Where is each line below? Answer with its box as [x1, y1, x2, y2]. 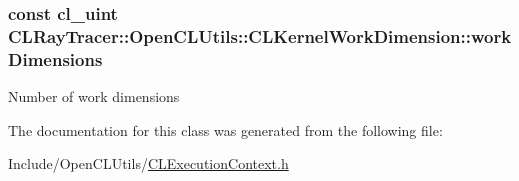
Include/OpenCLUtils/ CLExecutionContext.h [8, 153, 289, 174]
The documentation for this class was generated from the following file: [8, 119, 443, 140]
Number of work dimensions [8, 86, 180, 107]
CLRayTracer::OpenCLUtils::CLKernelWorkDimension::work [8, 23, 512, 48]
